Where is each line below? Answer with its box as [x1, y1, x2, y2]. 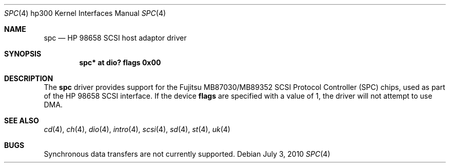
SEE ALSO [4, 116, 39, 125]
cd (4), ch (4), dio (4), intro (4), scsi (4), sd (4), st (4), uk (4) [44, 125, 231, 134]
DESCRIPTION [4, 74, 53, 83]
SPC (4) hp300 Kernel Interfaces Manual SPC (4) [4, 9, 166, 17]
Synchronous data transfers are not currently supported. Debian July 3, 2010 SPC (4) [44, 150, 330, 158]
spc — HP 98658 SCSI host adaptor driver [44, 33, 187, 42]
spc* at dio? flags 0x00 [79, 58, 161, 67]
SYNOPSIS [4, 49, 42, 58]
